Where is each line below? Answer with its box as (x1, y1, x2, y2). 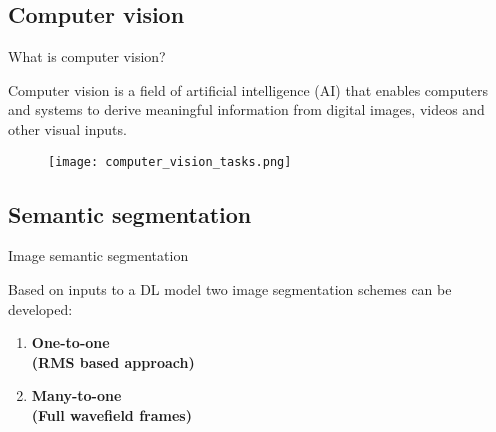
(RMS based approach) (31, 351, 195, 372)
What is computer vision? (8, 46, 166, 67)
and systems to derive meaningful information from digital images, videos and (8, 99, 485, 120)
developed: (8, 298, 73, 319)
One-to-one (31, 332, 110, 353)
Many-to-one (31, 385, 122, 406)
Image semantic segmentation (8, 245, 189, 266)
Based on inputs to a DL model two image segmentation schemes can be (8, 279, 452, 300)
